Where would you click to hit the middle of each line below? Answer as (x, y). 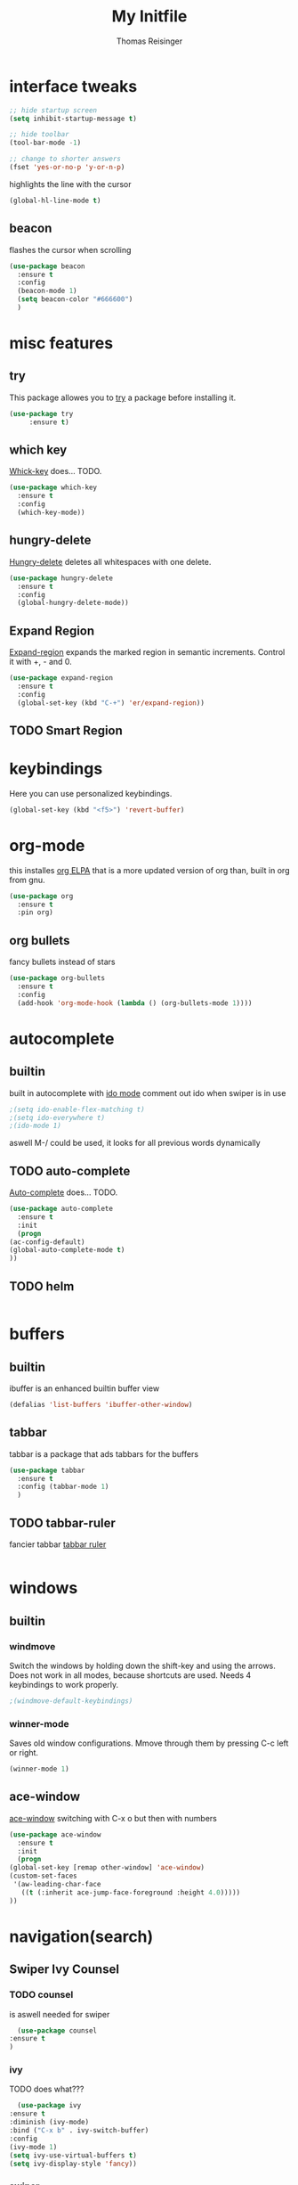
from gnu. (27, 880)
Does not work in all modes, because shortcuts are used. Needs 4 (130, 1675)
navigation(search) (81, 1936)
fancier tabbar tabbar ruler (58, 1544)
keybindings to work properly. (64, 1684)
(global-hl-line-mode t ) (55, 200)
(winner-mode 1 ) (39, 1769)
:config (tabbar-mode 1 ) (63, 1487)
